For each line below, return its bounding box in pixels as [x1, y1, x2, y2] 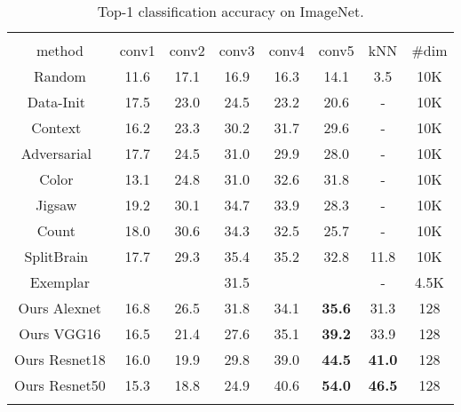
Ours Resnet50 [14, 375, 106, 395]
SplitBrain [24, 246, 89, 266]
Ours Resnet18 [14, 349, 106, 369]
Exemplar [29, 272, 91, 292]
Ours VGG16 [19, 323, 101, 344]
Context [31, 117, 82, 138]
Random [33, 66, 86, 86]
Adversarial [20, 143, 91, 163]
